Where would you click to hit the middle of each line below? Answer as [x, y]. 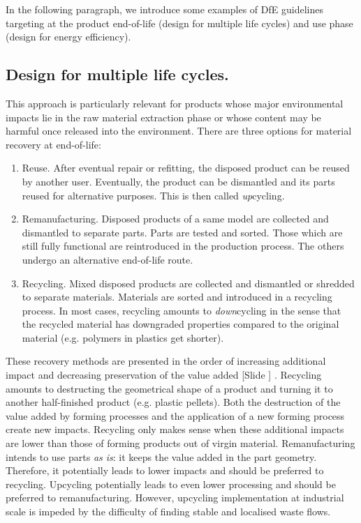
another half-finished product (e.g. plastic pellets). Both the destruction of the [173, 402]
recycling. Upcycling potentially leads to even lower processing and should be [171, 484]
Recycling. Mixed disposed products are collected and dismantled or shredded [188, 283]
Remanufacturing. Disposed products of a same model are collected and [175, 219]
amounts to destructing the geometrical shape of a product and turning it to [169, 388]
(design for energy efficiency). [68, 37]
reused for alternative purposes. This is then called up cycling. [153, 195]
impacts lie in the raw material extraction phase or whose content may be [163, 117]
